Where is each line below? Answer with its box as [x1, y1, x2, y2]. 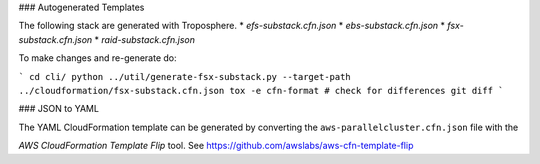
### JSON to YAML [18, 103, 100, 115]
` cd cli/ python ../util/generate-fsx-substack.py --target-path [18, 71, 352, 82]
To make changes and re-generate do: [18, 52, 177, 64]
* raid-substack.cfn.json [94, 33, 195, 45]
